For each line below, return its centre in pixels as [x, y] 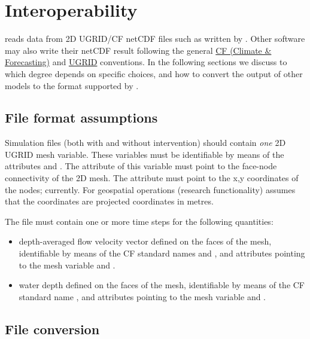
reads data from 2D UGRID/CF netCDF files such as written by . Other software [155, 39]
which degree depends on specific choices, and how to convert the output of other [154, 73]
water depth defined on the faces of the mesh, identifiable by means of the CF [162, 285]
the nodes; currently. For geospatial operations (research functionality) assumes [150, 189]
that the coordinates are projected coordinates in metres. [109, 201]
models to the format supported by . [72, 85]
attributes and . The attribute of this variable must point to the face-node [141, 166]
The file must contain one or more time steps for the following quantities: [139, 221]
